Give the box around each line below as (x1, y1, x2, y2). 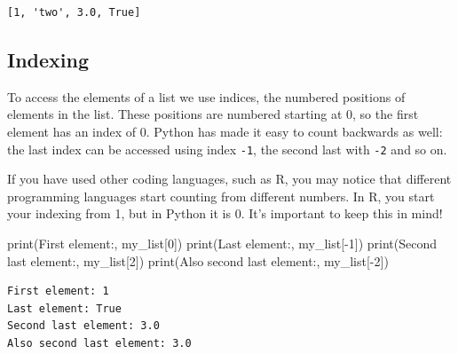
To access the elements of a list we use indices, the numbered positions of (7, 87, 406, 106)
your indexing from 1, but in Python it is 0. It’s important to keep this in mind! (7, 204, 443, 223)
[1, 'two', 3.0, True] (7, 6, 141, 19)
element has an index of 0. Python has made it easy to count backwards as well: (7, 122, 443, 140)
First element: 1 (7, 285, 109, 298)
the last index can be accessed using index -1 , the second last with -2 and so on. (7, 139, 447, 158)
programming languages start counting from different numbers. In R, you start (7, 186, 435, 205)
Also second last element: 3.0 (7, 336, 192, 350)
